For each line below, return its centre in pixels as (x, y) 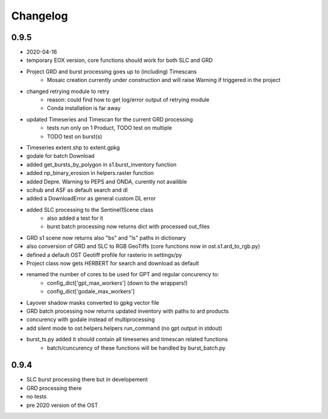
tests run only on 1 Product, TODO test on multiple (110, 128)
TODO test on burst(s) (75, 136)
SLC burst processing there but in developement (87, 380)
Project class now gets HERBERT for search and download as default (113, 264)
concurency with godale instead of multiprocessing (91, 319)
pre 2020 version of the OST (62, 405)
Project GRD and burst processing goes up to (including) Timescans (111, 71)
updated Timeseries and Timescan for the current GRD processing (110, 119)
